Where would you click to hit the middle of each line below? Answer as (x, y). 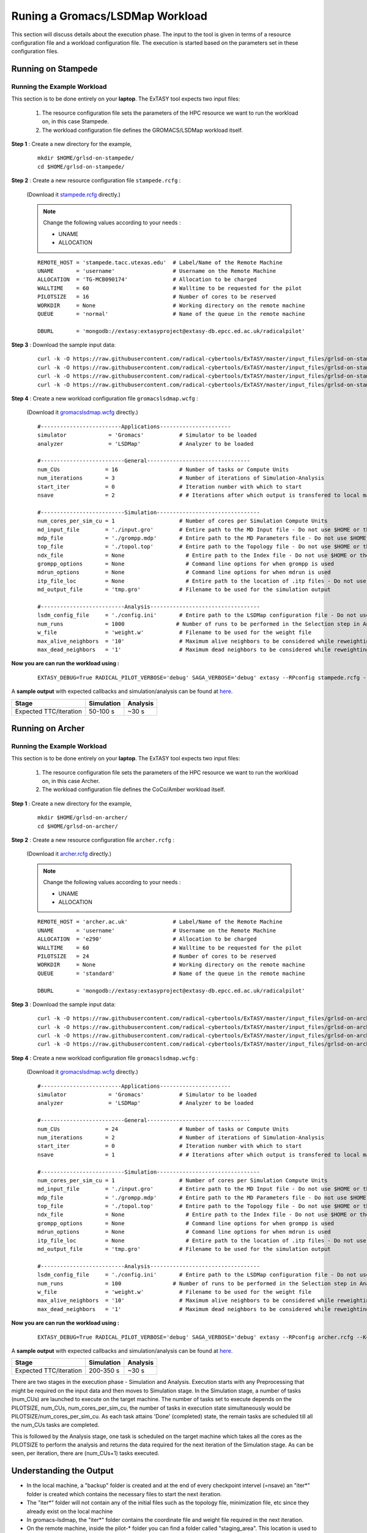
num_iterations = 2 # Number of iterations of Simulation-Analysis (181, 1137)
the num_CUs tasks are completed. (55, 1425)
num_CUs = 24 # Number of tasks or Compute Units (163, 1129)
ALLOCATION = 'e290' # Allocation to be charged (147, 939)
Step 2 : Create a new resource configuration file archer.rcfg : (93, 840)
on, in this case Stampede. (76, 121)
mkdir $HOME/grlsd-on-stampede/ (86, 158)
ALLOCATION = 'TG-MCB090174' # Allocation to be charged (147, 280)
